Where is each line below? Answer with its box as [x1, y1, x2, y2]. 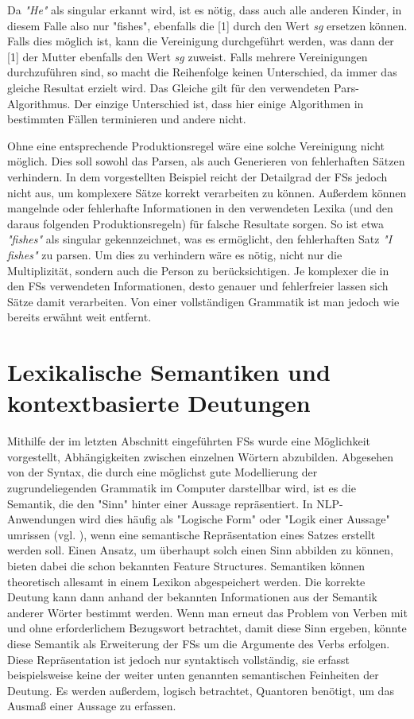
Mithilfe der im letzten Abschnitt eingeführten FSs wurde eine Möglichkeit [7, 433, 371, 449]
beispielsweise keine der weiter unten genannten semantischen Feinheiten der [7, 667, 379, 683]
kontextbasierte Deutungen [7, 387, 311, 419]
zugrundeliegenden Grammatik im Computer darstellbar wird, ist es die [7, 479, 356, 496]
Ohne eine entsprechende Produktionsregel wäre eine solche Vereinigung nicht [7, 137, 385, 154]
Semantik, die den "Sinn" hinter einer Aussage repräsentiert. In [7, 495, 313, 511]
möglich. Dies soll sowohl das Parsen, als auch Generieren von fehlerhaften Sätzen [7, 153, 405, 169]
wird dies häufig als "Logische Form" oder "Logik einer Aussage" [79, 511, 390, 527]
